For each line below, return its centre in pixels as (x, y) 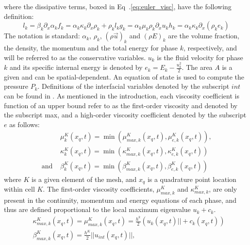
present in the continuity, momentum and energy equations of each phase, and (120, 200)
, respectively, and (210, 47)
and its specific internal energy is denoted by (76, 67)
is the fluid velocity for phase (200, 57)
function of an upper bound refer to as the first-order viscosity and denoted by (121, 105)
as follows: (25, 124)
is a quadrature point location (192, 179)
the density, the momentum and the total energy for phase (91, 47)
